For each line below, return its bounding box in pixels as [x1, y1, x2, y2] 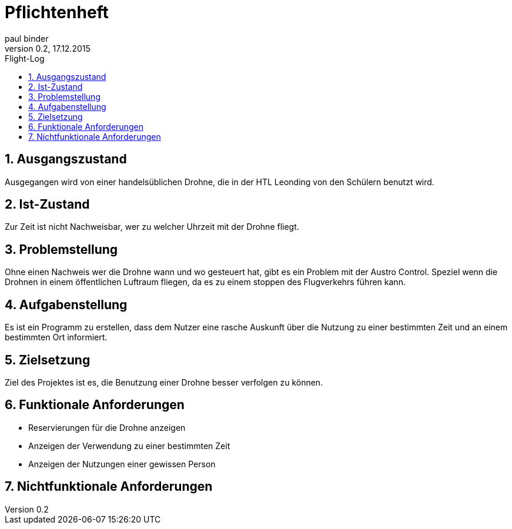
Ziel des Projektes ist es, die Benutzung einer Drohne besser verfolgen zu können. [5, 377, 323, 387]
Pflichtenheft [5, 2, 109, 22]
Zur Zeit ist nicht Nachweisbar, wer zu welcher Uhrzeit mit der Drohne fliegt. [5, 222, 299, 232]
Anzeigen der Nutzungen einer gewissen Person [28, 458, 216, 469]
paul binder [5, 33, 49, 43]
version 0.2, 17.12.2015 [5, 43, 91, 53]
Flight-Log [5, 53, 45, 63]
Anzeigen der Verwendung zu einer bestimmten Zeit [28, 440, 230, 451]
